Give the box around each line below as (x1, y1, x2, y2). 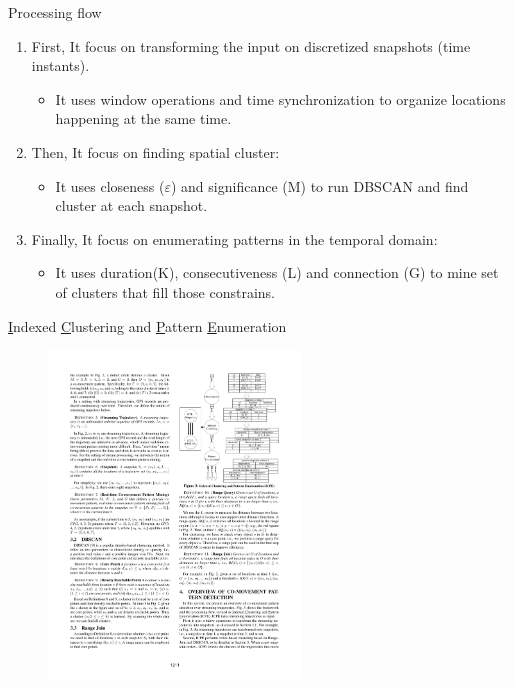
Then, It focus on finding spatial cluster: (31, 141, 280, 162)
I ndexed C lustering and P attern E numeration (8, 315, 287, 336)
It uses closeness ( (55, 175, 165, 196)
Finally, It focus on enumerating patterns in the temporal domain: (31, 228, 438, 249)
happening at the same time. (55, 108, 232, 129)
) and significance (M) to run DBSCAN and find (170, 175, 469, 196)
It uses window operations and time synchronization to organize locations (55, 88, 506, 109)
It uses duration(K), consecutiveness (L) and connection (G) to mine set (55, 262, 499, 283)
